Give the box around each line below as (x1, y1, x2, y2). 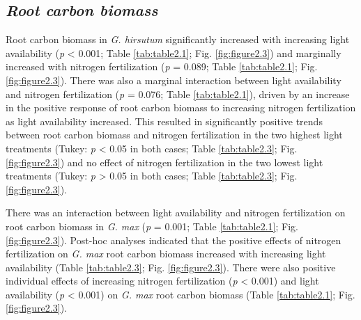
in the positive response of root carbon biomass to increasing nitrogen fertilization (6, 100, 356, 115)
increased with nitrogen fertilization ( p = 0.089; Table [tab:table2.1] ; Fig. (6, 59, 318, 74)
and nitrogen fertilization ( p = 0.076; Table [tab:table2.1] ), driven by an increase (6, 86, 350, 101)
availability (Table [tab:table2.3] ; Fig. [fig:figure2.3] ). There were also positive (6, 259, 336, 274)
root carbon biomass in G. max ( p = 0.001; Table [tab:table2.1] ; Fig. (6, 218, 298, 233)
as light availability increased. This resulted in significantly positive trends (6, 113, 323, 128)
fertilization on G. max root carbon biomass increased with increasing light (6, 246, 326, 261)
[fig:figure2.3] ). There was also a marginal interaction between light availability (6, 72, 341, 87)
